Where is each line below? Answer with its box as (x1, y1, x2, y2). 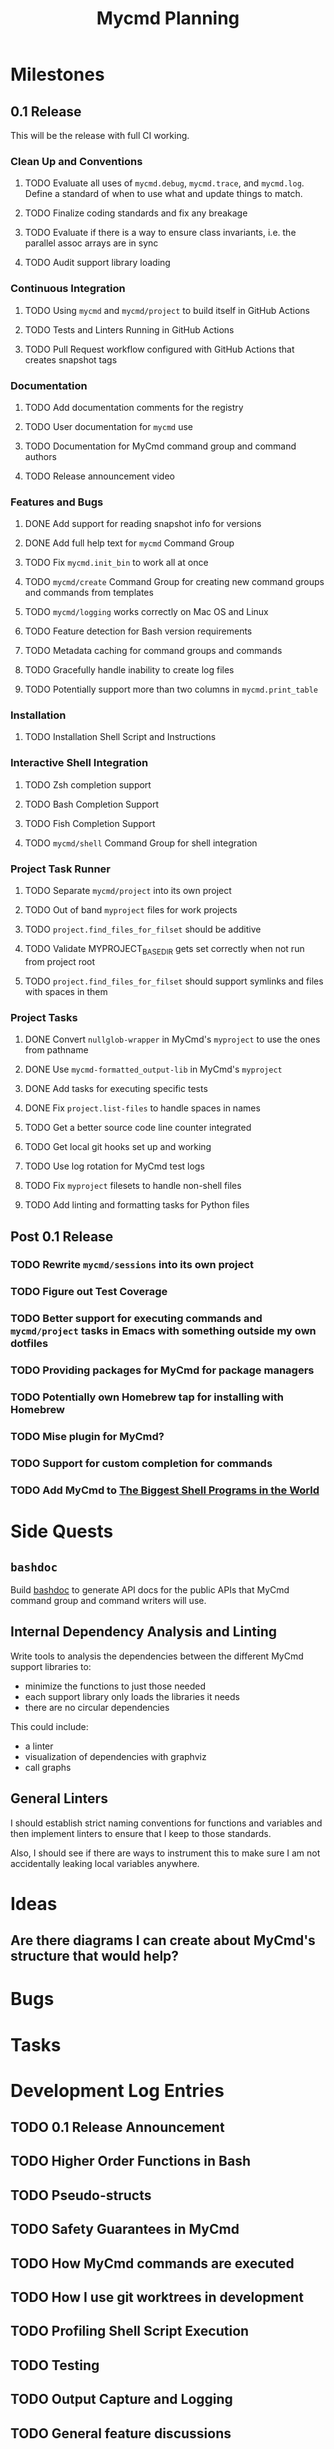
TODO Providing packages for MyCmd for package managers (10, 1363, 315, 1377)
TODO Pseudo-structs (10, 2187, 152, 2204)
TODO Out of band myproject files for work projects (24, 904, 238, 916)
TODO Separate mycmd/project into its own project (24, 885, 232, 897)
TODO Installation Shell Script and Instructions (24, 731, 217, 743)
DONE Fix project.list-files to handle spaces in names (24, 1102, 261, 1114)
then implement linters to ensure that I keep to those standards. (10, 1827, 272, 1839)
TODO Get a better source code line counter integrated (24, 1122, 252, 1134)
